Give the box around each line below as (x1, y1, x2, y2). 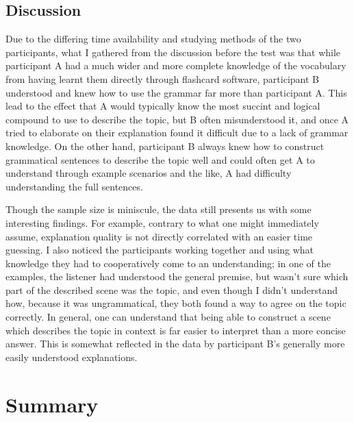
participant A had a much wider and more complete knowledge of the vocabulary (5, 58, 346, 73)
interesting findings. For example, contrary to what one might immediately (5, 215, 319, 229)
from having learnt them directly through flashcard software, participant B (5, 71, 319, 86)
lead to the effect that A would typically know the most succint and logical (5, 99, 320, 113)
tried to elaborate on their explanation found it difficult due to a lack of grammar (5, 125, 349, 140)
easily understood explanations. (5, 349, 138, 364)
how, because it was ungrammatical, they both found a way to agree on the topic (5, 296, 346, 310)
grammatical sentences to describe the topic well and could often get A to (5, 152, 315, 166)
